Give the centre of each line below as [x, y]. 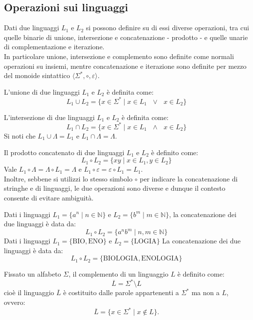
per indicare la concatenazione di [189, 178]
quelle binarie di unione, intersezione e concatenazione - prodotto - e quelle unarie [126, 37]
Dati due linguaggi [32, 28]
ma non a [206, 292]
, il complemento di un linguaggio [118, 274]
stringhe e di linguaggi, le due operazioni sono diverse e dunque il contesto [115, 188]
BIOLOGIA [121, 259]
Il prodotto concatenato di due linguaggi [64, 152]
